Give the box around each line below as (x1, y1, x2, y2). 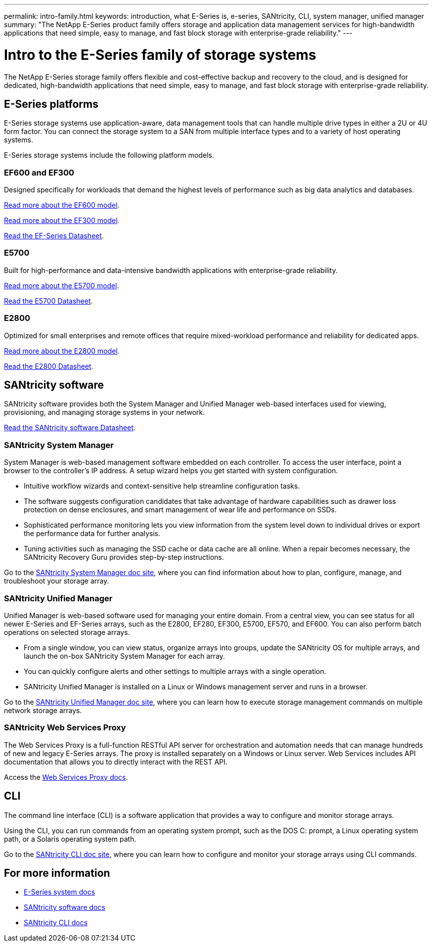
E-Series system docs (24, 888, 95, 897)
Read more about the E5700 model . (4, 281, 119, 290)
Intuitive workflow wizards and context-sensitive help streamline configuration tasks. (24, 482, 300, 491)
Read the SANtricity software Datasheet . (4, 423, 136, 432)
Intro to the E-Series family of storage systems (4, 46, 316, 63)
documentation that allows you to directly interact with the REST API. (4, 757, 228, 766)
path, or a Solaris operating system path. (4, 834, 136, 843)
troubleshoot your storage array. (4, 577, 109, 586)
